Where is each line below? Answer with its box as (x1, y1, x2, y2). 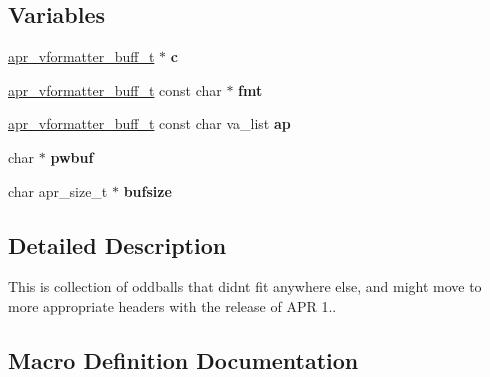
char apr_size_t (8, 180, 108, 201)
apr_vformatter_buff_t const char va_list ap (8, 113, 291, 134)
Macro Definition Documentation (8, 344, 359, 375)
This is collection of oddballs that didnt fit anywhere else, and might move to (8, 276, 482, 297)
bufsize (123, 180, 172, 201)
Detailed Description (8, 229, 227, 260)
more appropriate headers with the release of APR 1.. (8, 295, 337, 316)
